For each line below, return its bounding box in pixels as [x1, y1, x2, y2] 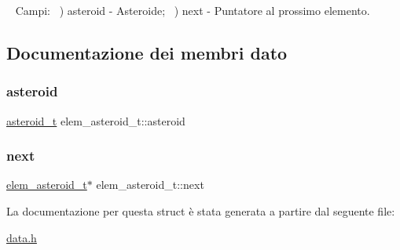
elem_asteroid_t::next [96, 176, 204, 193]
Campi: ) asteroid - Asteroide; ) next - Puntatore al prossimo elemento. [15, 2, 370, 18]
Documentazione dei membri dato [6, 40, 288, 64]
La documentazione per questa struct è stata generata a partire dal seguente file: [6, 203, 395, 219]
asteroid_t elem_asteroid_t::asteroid [6, 112, 185, 129]
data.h [6, 229, 37, 245]
